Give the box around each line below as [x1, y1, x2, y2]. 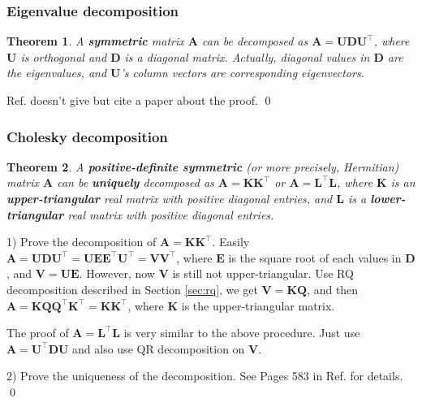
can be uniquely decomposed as [57, 174, 214, 191]
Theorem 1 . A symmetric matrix [6, 32, 184, 50]
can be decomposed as [201, 32, 308, 50]
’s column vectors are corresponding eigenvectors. [120, 64, 364, 81]
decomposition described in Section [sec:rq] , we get [6, 280, 258, 297]
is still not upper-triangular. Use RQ [172, 265, 354, 282]
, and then [307, 280, 359, 297]
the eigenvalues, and [6, 64, 107, 81]
